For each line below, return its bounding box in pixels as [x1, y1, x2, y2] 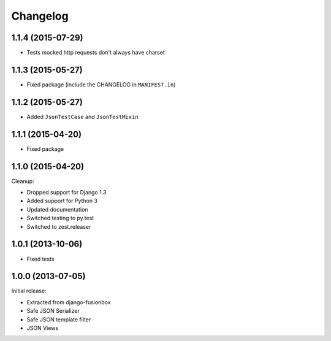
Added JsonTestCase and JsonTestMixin [26, 113, 139, 120]
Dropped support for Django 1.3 [26, 189, 107, 196]
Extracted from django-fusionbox [26, 298, 111, 306]
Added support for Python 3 [26, 197, 98, 205]
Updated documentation [26, 205, 88, 213]
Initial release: [11, 287, 47, 294]
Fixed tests [26, 255, 55, 262]
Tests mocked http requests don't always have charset [26, 49, 165, 56]
